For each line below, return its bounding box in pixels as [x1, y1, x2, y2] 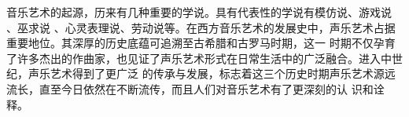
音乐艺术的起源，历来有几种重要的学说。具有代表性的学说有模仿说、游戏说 [6, 4, 392, 20]
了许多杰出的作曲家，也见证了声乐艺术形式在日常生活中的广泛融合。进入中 [6, 49, 392, 66]
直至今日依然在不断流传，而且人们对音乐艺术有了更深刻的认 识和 [39, 80, 374, 97]
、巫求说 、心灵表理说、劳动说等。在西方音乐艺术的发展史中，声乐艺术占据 [6, 19, 396, 35]
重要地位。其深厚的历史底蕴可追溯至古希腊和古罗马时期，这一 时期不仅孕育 [6, 35, 396, 51]
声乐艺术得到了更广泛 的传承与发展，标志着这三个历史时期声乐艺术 [28, 65, 374, 82]
